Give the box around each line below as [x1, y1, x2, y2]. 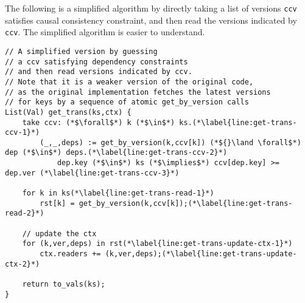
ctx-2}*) [5, 259, 40, 268]
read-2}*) [5, 209, 44, 218]
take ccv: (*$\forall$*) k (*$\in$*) [22, 118, 175, 127]
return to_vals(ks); [22, 280, 105, 288]
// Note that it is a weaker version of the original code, [5, 77, 254, 86]
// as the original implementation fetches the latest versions [5, 87, 271, 97]
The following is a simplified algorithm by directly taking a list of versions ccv [5, 2, 297, 14]
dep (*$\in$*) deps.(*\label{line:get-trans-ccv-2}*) [5, 148, 228, 157]
